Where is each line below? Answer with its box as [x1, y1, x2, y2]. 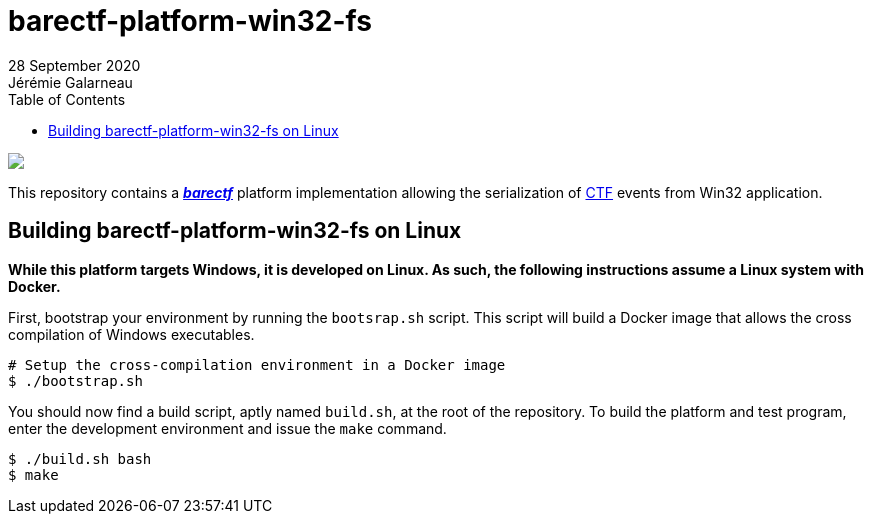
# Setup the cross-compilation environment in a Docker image [8, 356, 506, 373]
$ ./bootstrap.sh [8, 372, 143, 389]
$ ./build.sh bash [8, 450, 152, 467]
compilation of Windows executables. [8, 325, 255, 343]
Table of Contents [8, 90, 126, 108]
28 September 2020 [8, 56, 141, 74]
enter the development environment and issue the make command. [8, 419, 447, 437]
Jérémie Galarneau [8, 73, 133, 91]
